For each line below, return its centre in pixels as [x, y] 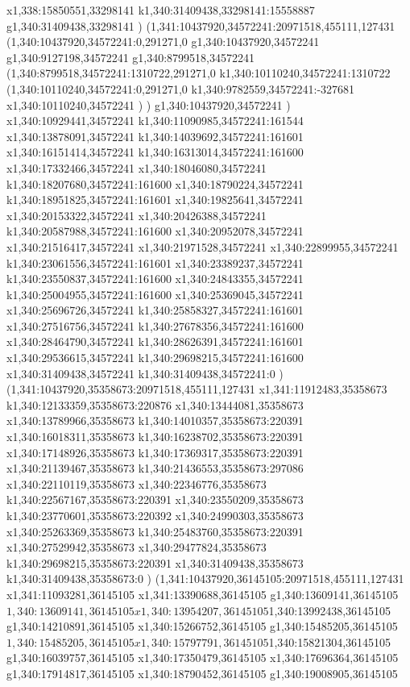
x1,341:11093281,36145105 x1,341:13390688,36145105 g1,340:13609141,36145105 [203, 594]
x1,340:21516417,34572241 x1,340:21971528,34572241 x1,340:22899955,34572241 [203, 246]
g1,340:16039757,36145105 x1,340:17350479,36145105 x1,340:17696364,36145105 [203, 658]
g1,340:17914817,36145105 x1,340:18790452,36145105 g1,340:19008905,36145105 [202, 673]
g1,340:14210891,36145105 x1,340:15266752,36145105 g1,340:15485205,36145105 [202, 626]
